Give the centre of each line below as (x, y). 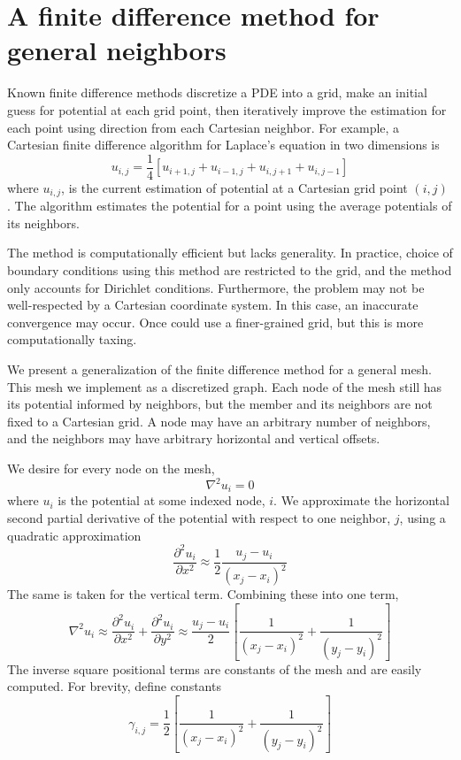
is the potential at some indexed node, (161, 500)
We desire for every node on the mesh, (111, 468)
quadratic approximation (74, 535)
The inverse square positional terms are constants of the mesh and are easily (215, 668)
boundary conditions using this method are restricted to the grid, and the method (230, 269)
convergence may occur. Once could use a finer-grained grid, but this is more (215, 322)
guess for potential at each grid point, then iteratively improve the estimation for (227, 109)
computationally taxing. (72, 339)
